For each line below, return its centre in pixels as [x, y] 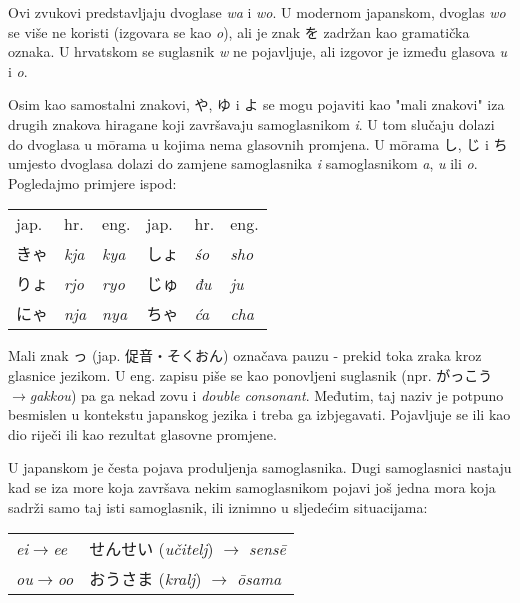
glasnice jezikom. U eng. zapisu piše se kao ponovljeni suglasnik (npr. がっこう [250, 374]
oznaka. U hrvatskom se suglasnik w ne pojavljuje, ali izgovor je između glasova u [258, 51]
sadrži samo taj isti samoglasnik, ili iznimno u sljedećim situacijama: [218, 506]
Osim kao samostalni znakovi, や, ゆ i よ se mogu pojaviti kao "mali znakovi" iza [256, 104]
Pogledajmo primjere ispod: [92, 182]
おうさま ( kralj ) [145, 579]
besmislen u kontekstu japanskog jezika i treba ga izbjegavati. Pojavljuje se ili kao [259, 414]
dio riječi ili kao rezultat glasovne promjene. [142, 433]
